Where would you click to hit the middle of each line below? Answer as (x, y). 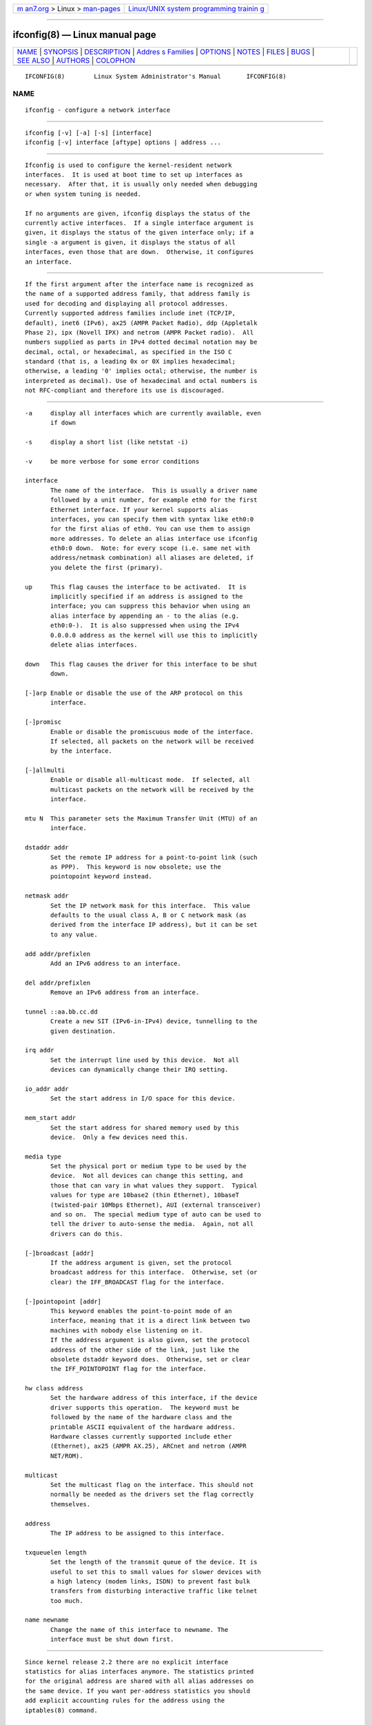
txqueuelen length (56, 1552)
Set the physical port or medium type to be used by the (149, 1166)
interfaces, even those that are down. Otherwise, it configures (139, 252)
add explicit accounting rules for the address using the (125, 1701)
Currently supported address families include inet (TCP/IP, (130, 313)
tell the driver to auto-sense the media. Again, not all (152, 1224)
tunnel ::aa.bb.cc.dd (61, 1012)
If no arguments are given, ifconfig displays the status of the (138, 213)
